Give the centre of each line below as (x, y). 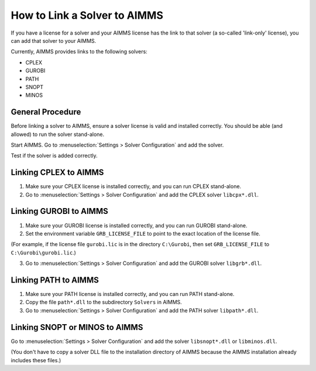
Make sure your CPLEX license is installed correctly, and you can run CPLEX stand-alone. (133, 186)
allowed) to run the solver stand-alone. (58, 134)
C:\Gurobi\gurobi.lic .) (43, 253)
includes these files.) (36, 360)
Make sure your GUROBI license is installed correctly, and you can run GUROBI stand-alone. (137, 225)
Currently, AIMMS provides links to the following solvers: (79, 52)
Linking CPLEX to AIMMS (57, 173)
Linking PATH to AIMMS (55, 280)
